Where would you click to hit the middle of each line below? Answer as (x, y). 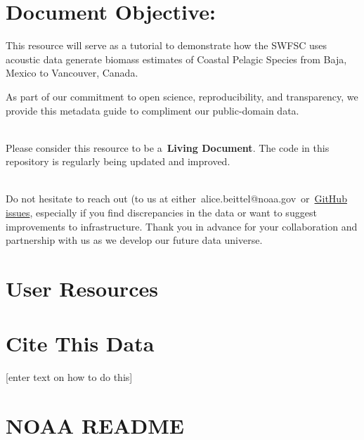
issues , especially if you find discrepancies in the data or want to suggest (161, 213)
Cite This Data (80, 343)
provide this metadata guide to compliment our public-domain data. (152, 110)
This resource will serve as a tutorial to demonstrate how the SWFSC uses (167, 45)
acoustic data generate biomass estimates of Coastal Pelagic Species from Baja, (176, 59)
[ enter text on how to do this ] (69, 377)
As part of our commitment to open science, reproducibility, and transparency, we (182, 96)
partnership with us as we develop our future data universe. (134, 240)
